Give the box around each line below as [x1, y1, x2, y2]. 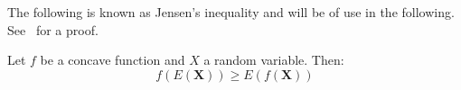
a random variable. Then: [203, 50, 344, 69]
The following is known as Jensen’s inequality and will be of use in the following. [7, 3, 455, 21]
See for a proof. [7, 20, 99, 39]
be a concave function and [40, 50, 185, 69]
